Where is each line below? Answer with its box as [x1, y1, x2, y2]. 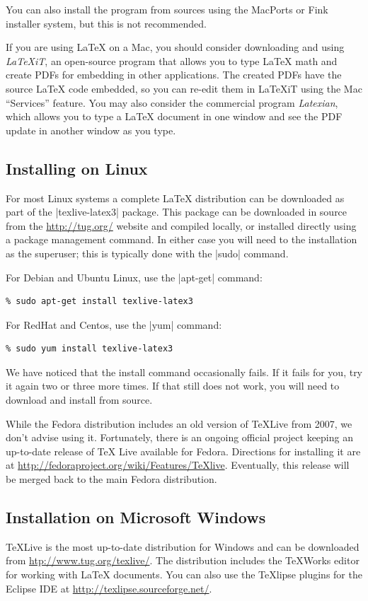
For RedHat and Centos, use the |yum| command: [6, 317, 222, 332]
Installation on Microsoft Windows [6, 506, 266, 528]
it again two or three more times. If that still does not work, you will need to [6, 378, 340, 393]
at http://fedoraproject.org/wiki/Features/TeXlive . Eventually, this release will [6, 457, 350, 472]
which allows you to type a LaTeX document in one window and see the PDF [6, 109, 343, 124]
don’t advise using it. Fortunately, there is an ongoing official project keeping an [6, 430, 353, 445]
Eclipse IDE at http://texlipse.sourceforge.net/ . [6, 580, 212, 595]
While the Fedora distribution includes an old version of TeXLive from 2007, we [6, 416, 352, 431]
